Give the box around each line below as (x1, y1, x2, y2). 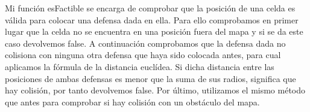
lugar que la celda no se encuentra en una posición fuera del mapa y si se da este (5, 25, 303, 38)
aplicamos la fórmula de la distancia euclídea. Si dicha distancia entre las (5, 60, 274, 72)
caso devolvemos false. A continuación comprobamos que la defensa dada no (5, 37, 286, 49)
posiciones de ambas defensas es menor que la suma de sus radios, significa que (5, 72, 296, 84)
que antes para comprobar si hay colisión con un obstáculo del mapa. (5, 95, 260, 108)
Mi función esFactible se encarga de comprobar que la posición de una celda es (5, 2, 296, 14)
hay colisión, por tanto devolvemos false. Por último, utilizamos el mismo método (5, 84, 306, 96)
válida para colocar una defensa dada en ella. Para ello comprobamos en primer (5, 13, 299, 26)
